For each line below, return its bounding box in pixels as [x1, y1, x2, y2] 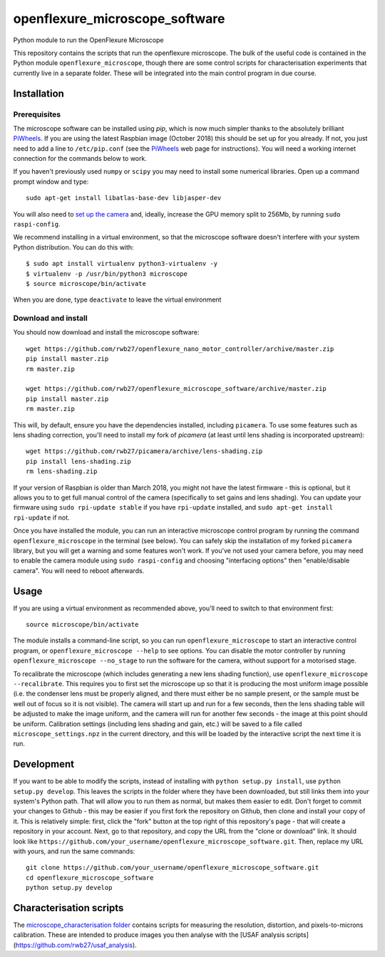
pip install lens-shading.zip [26, 457, 132, 465]
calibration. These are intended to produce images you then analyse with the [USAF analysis [13, 931, 285, 939]
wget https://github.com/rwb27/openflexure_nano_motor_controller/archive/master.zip [26, 344, 334, 353]
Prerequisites [13, 109, 61, 119]
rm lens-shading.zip [26, 467, 98, 475]
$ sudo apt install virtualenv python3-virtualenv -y [26, 259, 217, 268]
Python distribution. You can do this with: [13, 243, 135, 252]
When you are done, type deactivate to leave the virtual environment [13, 295, 222, 304]
